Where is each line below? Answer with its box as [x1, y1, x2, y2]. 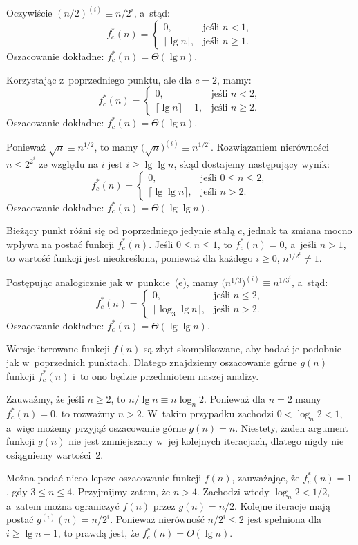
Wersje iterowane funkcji [6, 341, 110, 356]
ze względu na [39, 157, 98, 171]
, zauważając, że [232, 470, 300, 485]
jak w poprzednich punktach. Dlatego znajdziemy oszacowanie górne [6, 354, 297, 369]
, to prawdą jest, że [57, 526, 140, 540]
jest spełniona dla [247, 512, 322, 526]
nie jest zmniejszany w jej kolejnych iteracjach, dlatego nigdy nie [68, 434, 344, 448]
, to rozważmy [55, 405, 115, 420]
